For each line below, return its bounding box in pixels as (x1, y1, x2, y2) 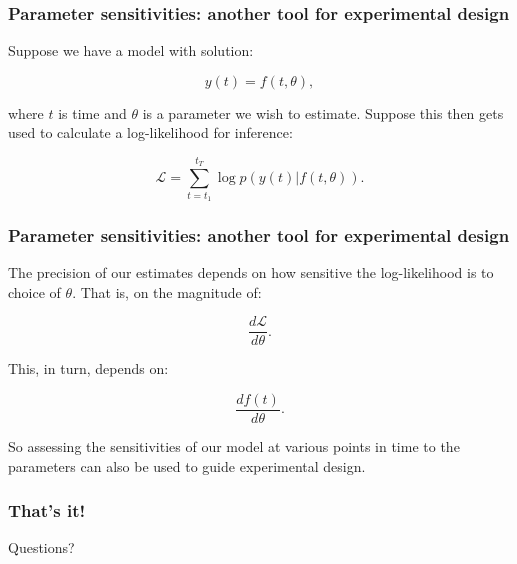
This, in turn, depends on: (8, 358, 169, 379)
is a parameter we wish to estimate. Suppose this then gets (142, 102, 504, 123)
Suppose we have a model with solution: (8, 40, 254, 61)
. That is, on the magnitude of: (72, 281, 262, 302)
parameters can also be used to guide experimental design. (8, 455, 366, 476)
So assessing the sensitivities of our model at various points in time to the (8, 436, 460, 457)
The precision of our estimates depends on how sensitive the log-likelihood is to (8, 262, 494, 283)
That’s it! (8, 498, 86, 523)
